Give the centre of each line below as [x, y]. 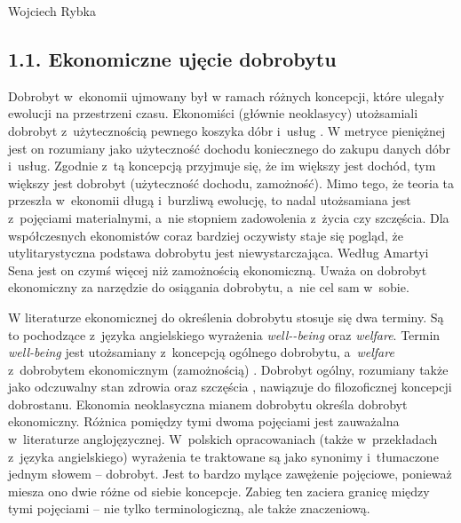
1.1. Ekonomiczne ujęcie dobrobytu [172, 58]
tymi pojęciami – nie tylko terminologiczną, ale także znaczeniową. [189, 508]
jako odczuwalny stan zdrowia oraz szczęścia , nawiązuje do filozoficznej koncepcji [230, 387]
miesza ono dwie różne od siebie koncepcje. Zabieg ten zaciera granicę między [219, 491]
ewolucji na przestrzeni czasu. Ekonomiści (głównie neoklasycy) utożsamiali [213, 113]
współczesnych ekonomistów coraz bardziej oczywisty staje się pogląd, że [206, 235]
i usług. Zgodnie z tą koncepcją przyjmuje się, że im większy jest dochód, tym [222, 166]
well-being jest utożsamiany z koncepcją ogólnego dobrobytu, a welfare [201, 352]
